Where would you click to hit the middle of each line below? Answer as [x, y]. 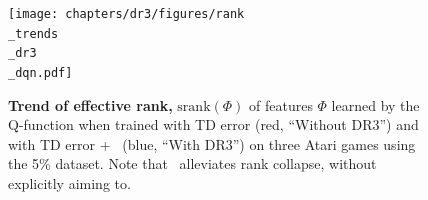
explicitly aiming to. [69, 183]
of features [281, 104]
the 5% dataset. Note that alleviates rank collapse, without [192, 163]
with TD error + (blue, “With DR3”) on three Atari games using [212, 143]
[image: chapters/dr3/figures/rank [126, 14]
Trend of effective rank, [90, 104]
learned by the [375, 104]
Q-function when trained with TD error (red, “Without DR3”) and [213, 124]
